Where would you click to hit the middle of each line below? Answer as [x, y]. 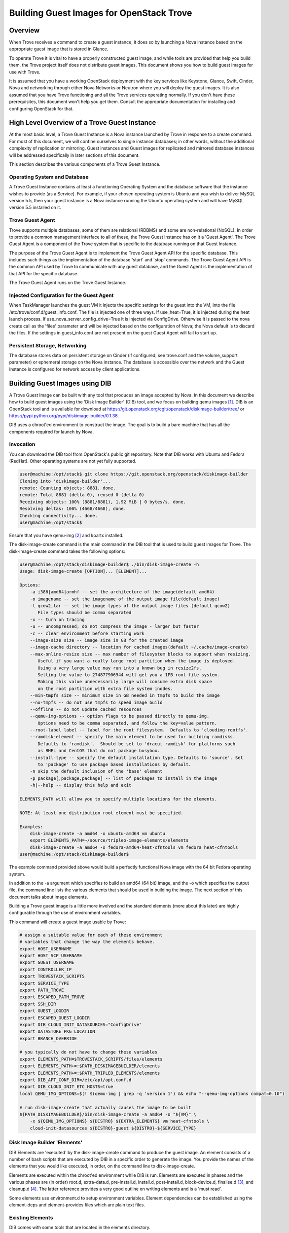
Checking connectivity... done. [59, 516]
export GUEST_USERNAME [47, 962]
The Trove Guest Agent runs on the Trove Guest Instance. [68, 283]
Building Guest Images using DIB [60, 383]
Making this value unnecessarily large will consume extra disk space [125, 682]
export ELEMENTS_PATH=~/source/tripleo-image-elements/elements [109, 840]
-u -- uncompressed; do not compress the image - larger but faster [114, 627]
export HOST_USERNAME [46, 949]
